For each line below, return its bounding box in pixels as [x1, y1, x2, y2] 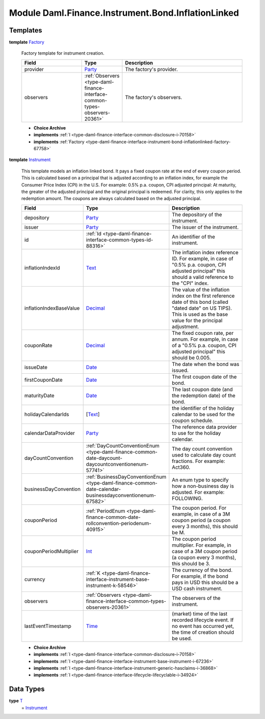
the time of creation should [172, 628, 234, 635]
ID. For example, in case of [172, 255, 234, 262]
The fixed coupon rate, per [172, 329, 234, 336]
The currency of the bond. [172, 566, 233, 573]
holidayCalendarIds [24, 411, 69, 418]
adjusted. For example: [172, 489, 225, 495]
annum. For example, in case [172, 335, 238, 342]
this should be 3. [172, 560, 211, 567]
